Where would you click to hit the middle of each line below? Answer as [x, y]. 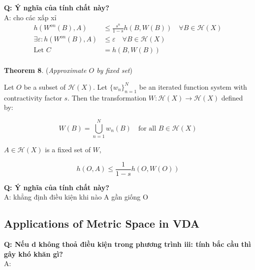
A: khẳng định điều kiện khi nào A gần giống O [76, 197]
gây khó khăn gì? [33, 253]
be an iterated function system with [193, 86]
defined [232, 97]
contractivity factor [33, 97]
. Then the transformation [107, 97]
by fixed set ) [114, 70]
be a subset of [45, 86]
